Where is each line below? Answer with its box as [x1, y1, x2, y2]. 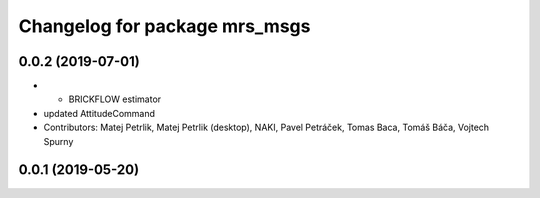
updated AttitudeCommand [43, 107, 155, 119]
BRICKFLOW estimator [68, 93, 162, 105]
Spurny [43, 135, 74, 147]
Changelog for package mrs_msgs [18, 15, 311, 37]
